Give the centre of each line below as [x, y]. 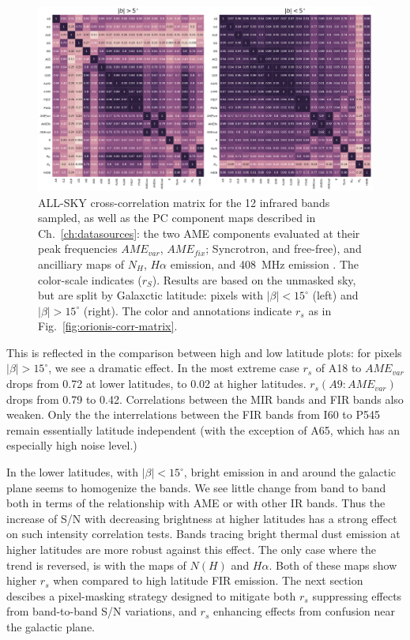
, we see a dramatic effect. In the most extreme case [174, 368]
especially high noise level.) [72, 445]
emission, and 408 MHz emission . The [264, 264]
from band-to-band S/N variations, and [102, 611]
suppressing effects [357, 595]
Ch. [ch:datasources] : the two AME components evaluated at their [199, 233]
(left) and [335, 295]
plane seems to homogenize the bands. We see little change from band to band [196, 487]
